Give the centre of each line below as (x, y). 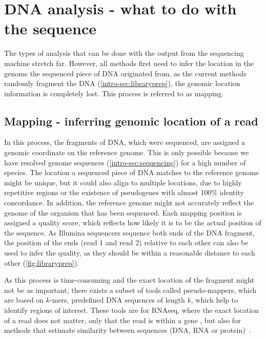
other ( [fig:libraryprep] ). (42, 262)
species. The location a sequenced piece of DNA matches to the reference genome (132, 172)
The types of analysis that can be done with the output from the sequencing (124, 53)
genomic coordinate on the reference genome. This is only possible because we (127, 152)
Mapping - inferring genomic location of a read (131, 121)
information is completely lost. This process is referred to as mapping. (114, 93)
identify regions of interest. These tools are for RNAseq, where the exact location (131, 310)
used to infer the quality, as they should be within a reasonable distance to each (130, 253)
